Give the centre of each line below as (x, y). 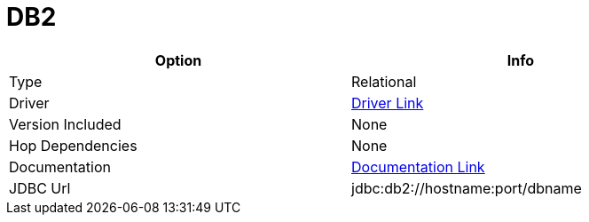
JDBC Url (40, 188)
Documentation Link (418, 166)
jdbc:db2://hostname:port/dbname (467, 188)
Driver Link (388, 103)
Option (178, 60)
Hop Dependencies (73, 145)
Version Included (65, 124)
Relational (384, 81)
